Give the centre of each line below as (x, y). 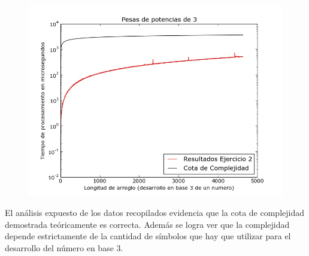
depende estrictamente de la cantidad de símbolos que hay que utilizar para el (148, 236)
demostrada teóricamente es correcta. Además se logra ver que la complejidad (147, 224)
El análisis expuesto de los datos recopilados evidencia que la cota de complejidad (155, 213)
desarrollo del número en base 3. (64, 247)
